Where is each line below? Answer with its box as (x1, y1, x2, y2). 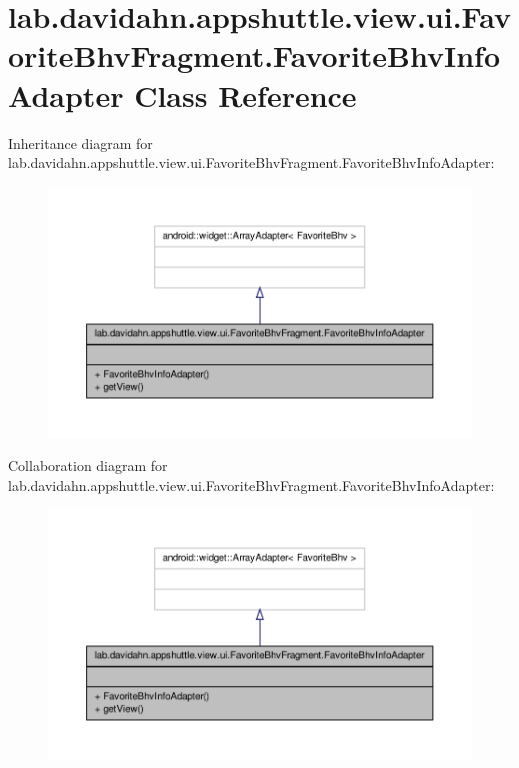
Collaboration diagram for (8, 455, 168, 476)
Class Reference (134, 74, 357, 115)
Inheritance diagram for (8, 132, 153, 153)
